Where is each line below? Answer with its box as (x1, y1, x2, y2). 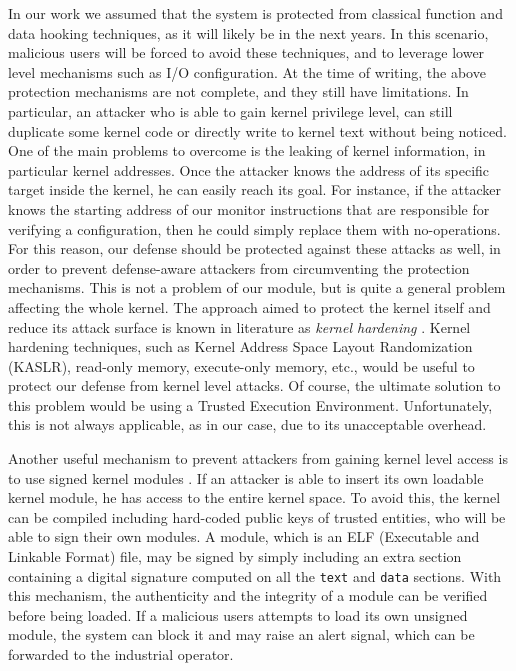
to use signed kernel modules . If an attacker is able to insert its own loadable (8, 467, 484, 488)
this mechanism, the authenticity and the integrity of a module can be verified (8, 585, 488, 606)
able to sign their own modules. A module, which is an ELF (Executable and (8, 526, 480, 547)
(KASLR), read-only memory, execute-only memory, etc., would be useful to (8, 355, 475, 376)
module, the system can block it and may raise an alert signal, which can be (8, 624, 475, 645)
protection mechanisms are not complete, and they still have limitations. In (8, 81, 469, 102)
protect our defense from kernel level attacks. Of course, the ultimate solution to (8, 375, 501, 396)
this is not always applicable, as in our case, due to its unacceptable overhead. (8, 414, 487, 435)
